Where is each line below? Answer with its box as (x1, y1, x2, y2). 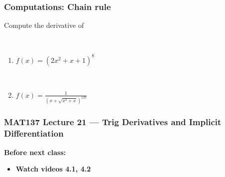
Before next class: (4, 147, 66, 157)
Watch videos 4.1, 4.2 (15, 164, 91, 174)
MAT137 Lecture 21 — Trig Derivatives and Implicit (4, 116, 222, 128)
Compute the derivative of (4, 20, 84, 30)
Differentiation (4, 127, 64, 140)
